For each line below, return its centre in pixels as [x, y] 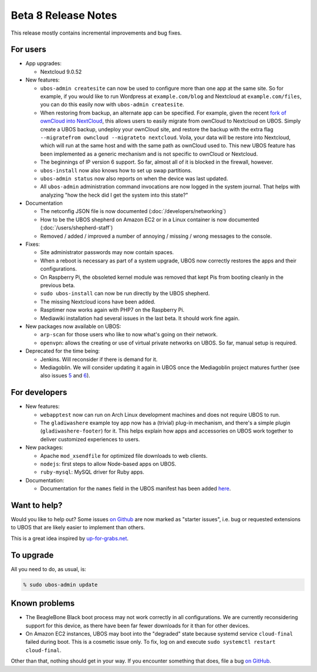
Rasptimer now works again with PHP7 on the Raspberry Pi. [112, 310]
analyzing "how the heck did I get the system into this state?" [114, 195]
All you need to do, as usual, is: [48, 569]
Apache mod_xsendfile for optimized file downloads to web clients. [124, 455]
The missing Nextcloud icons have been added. [98, 302]
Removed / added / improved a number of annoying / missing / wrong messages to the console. [156, 236]
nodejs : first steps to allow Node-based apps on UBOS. [108, 464]
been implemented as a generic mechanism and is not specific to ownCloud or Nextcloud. [149, 154]
